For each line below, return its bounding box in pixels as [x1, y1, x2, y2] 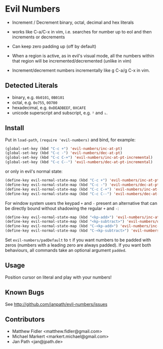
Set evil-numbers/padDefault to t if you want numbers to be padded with [5, 237, 151, 243]
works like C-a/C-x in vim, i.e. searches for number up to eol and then [12, 29, 152, 34]
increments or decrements [12, 34, 65, 40]
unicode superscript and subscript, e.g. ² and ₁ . [12, 110, 108, 116]
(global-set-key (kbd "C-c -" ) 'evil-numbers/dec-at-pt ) [5, 150, 123, 156]
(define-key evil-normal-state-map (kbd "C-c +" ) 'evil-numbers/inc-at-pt [5, 178, 160, 183]
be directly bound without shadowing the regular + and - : [5, 205, 119, 211]
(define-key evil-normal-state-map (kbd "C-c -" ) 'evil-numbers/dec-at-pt [5, 182, 160, 187]
